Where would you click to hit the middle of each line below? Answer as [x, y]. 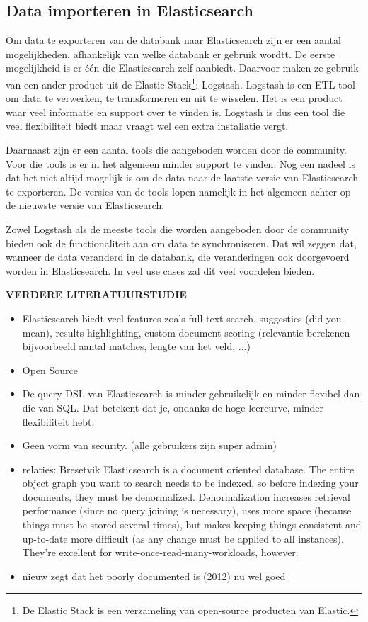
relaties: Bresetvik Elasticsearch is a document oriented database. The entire [188, 469]
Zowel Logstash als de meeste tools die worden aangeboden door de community [178, 228]
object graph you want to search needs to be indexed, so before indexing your [190, 483]
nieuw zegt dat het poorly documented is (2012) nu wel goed [154, 576]
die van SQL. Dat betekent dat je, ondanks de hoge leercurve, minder [173, 407]
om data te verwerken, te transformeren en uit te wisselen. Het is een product [174, 98]
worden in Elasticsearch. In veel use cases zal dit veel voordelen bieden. [160, 270]
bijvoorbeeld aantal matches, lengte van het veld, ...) [136, 346]
